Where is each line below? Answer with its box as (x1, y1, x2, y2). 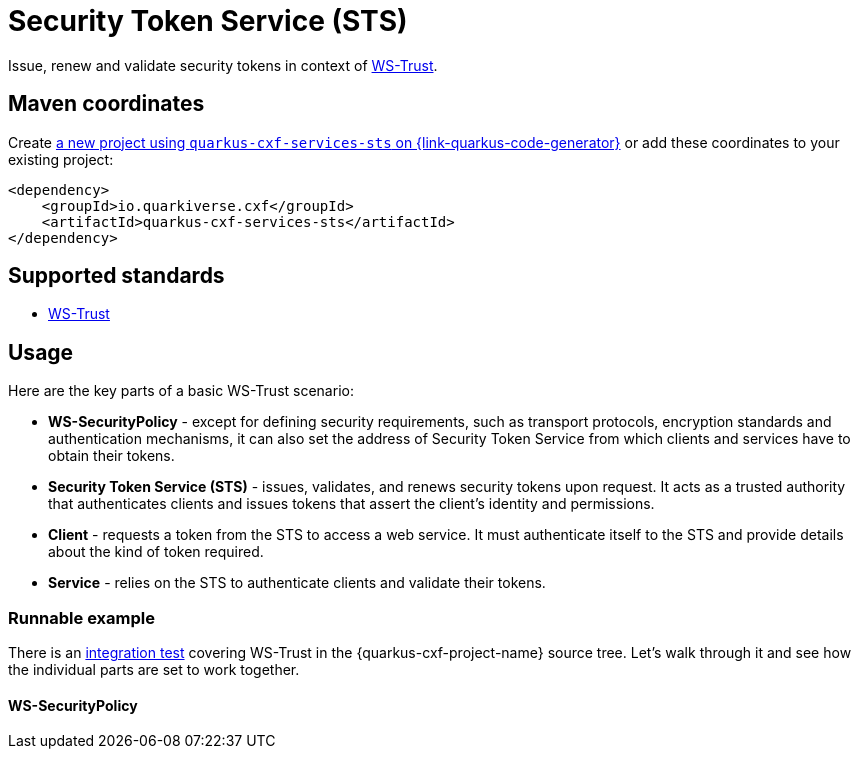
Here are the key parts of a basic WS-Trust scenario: (8, 382, 354, 400)
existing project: (8, 150, 114, 168)
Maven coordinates (8, 91, 205, 117)
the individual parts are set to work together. (8, 661, 300, 679)
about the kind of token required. (48, 543, 264, 561)
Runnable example (8, 607, 155, 628)
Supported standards (8, 263, 225, 289)
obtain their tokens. (48, 447, 175, 465)
